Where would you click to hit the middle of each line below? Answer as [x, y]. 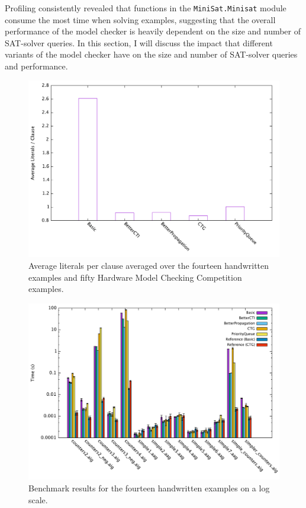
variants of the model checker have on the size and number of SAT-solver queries [151, 54]
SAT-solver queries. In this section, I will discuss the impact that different [139, 42]
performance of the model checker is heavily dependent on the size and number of [153, 31]
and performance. [36, 66]
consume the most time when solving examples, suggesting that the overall [140, 19]
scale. [38, 499]
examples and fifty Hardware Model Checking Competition [135, 277]
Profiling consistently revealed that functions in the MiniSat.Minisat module [146, 8]
